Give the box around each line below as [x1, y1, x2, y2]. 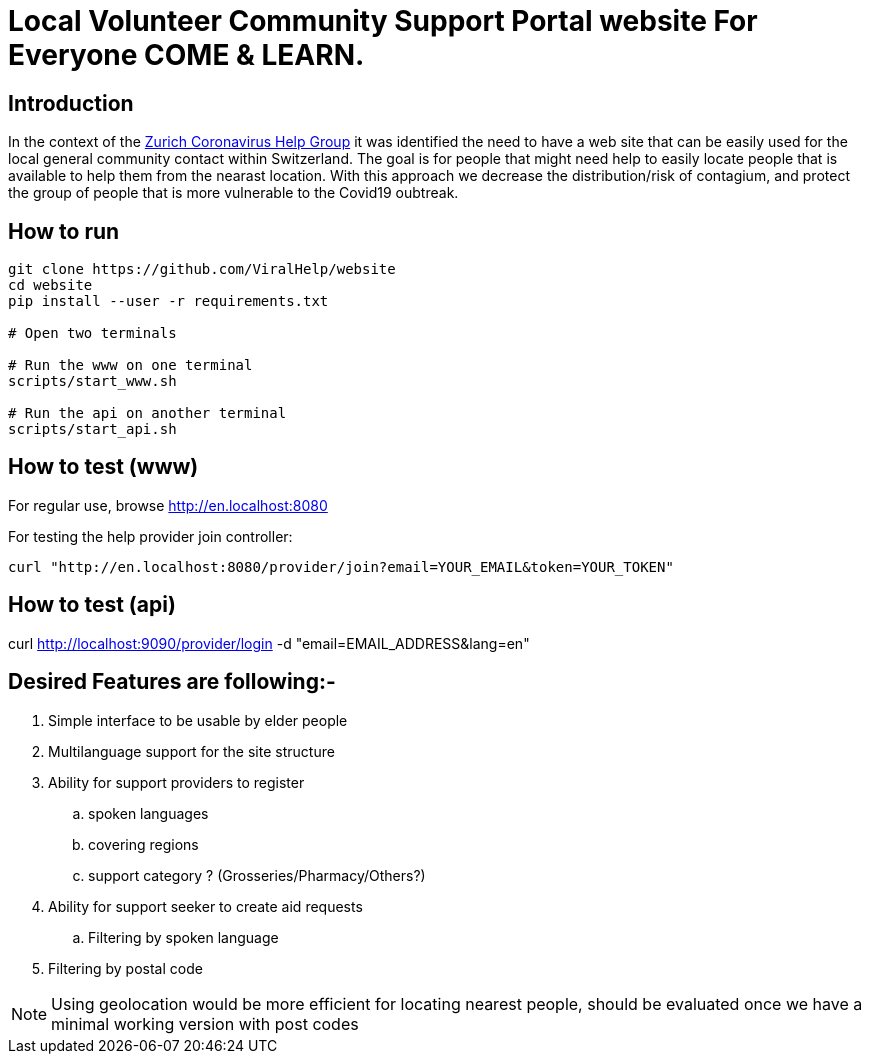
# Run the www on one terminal [8, 357, 253, 374]
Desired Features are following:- [8, 669, 336, 695]
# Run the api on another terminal [8, 405, 287, 422]
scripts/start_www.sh [8, 373, 177, 390]
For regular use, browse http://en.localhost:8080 [8, 496, 328, 514]
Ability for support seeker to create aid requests [48, 897, 363, 915]
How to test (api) [8, 592, 176, 618]
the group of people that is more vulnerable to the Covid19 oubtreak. [8, 184, 459, 202]
